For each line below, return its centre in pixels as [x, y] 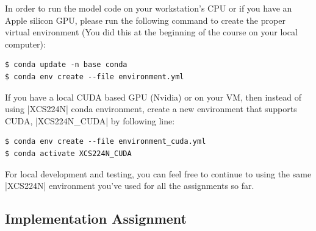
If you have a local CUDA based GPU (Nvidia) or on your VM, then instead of [153, 97]
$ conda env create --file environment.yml [95, 76]
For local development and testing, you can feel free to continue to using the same [158, 173]
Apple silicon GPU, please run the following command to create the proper [145, 20]
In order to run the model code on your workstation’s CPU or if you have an [149, 8]
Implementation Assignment [96, 219]
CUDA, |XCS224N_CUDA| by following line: [90, 120]
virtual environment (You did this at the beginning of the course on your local [151, 32]
